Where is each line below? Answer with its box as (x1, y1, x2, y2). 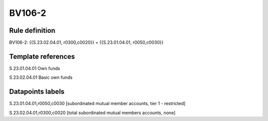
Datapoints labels (9, 87, 65, 96)
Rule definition (9, 26, 56, 35)
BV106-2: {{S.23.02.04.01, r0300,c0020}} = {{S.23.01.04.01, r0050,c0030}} (9, 40, 164, 46)
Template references (9, 52, 75, 60)
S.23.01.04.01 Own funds (9, 65, 61, 71)
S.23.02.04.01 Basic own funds (9, 74, 73, 80)
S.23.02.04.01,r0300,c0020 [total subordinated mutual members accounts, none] (9, 110, 176, 116)
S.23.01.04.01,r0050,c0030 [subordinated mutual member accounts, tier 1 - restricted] (9, 101, 186, 107)
